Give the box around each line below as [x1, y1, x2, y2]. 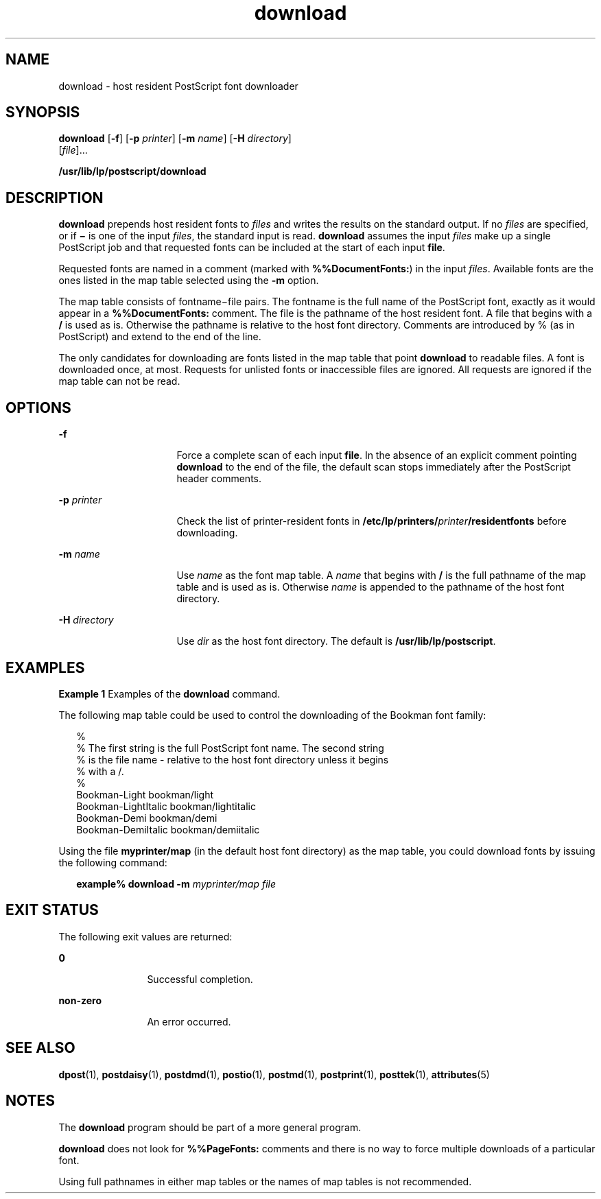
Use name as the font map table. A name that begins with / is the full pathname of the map [176, 569, 587, 582]
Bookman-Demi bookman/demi [76, 811, 217, 824]
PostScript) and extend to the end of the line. [58, 331, 261, 343]
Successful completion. [147, 973, 253, 985]
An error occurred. [147, 1015, 231, 1028]
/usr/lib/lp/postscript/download [58, 165, 207, 178]
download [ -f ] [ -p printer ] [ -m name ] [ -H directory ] [58, 132, 292, 145]
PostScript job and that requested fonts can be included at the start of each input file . [58, 241, 445, 254]
